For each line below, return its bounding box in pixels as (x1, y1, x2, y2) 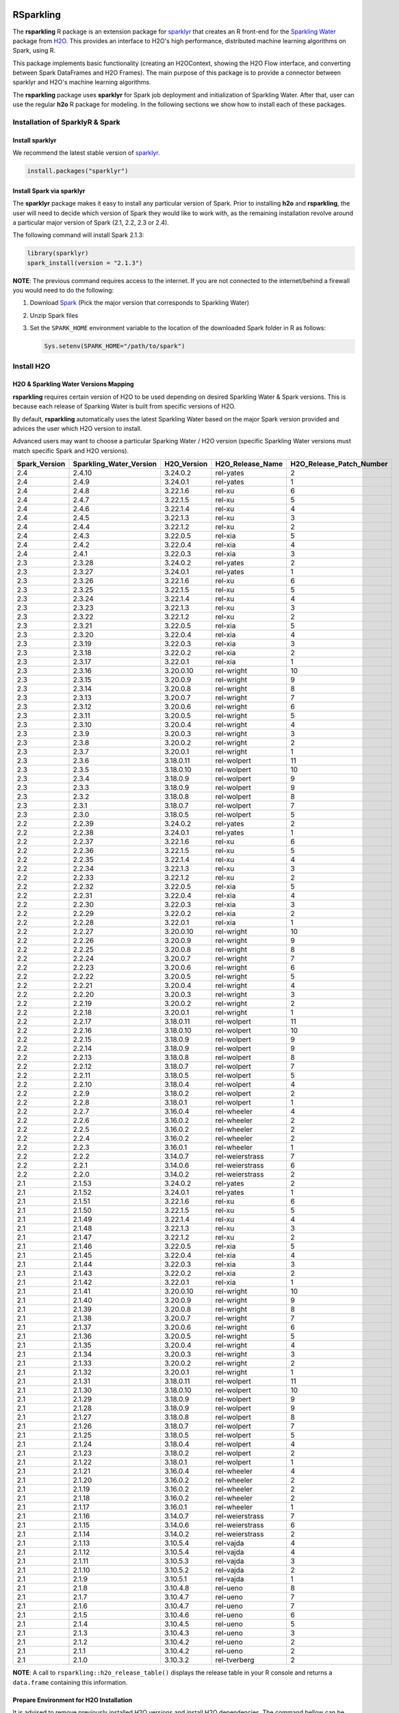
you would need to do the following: (12, 286, 114, 295)
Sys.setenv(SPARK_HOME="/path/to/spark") (44, 343, 185, 350)
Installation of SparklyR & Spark (12, 117, 120, 127)
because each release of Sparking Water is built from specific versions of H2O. (12, 402, 236, 410)
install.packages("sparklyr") (27, 167, 129, 175)
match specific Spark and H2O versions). (12, 446, 129, 455)
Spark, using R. (12, 47, 56, 55)
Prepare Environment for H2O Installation (12, 1696, 133, 1704)
